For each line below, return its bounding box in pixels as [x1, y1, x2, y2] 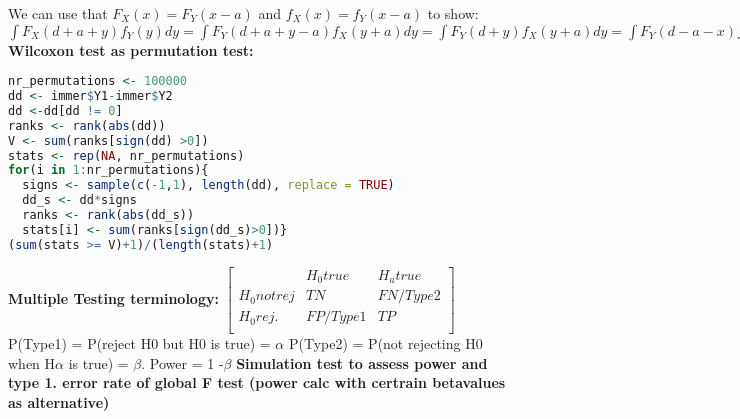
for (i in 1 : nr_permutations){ [8, 163, 209, 178]
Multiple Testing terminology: [8, 287, 219, 308]
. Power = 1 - [141, 352, 224, 373]
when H [8, 352, 56, 373]
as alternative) [8, 392, 110, 413]
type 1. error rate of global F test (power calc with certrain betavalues [8, 372, 506, 393]
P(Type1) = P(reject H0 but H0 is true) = [8, 333, 271, 354]
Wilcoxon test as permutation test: [8, 39, 254, 60]
